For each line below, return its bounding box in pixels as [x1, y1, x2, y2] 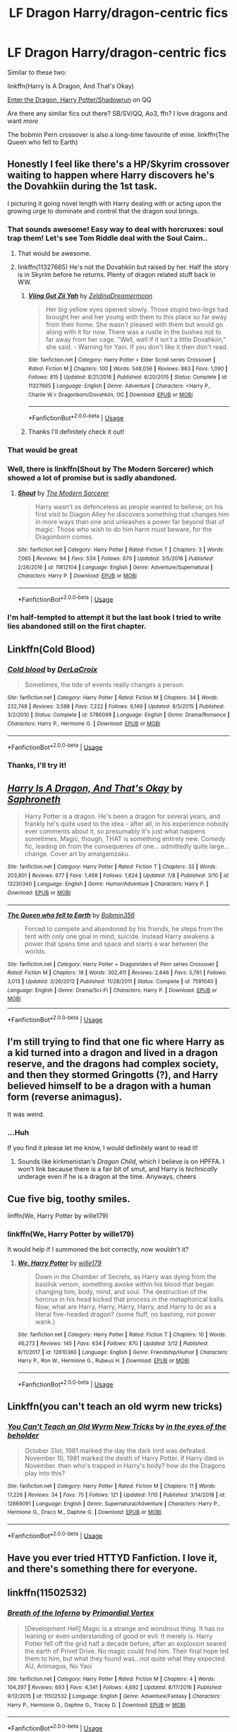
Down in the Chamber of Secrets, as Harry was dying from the [35, 1273, 217, 1281]
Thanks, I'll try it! [7, 761, 67, 771]
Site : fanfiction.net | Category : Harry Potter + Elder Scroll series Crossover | [28, 357, 216, 364]
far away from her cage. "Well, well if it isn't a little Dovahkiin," [45, 336, 226, 344]
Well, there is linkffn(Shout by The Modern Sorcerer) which [7, 464, 214, 474]
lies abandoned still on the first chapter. [7, 622, 147, 631]
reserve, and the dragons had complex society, [7, 1058, 219, 1070]
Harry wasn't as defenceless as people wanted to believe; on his [35, 503, 224, 511]
